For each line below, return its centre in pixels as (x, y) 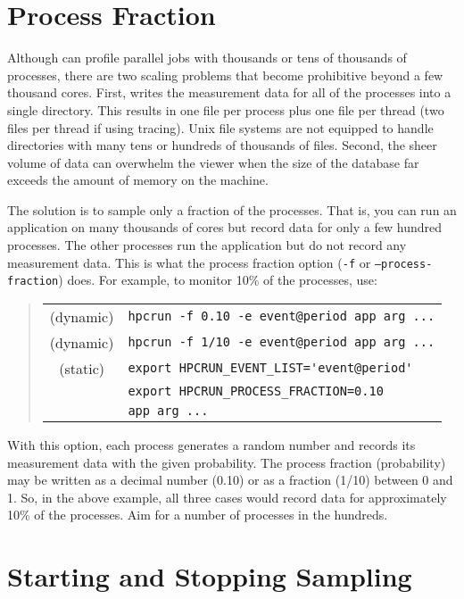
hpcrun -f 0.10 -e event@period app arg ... (282, 316)
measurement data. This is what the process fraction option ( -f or (189, 262)
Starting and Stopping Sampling (210, 576)
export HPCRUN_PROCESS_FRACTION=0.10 (256, 391)
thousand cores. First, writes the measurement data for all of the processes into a (229, 92)
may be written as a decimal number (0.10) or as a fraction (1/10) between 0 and (230, 480)
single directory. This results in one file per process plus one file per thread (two (226, 109)
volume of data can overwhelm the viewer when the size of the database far (213, 162)
